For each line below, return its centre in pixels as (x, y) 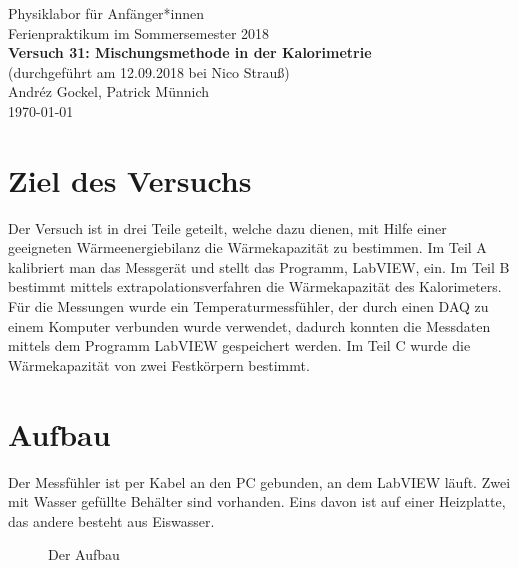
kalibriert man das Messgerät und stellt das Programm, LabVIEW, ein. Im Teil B (259, 266)
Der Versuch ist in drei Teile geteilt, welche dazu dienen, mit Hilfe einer (227, 227)
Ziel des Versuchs (130, 179)
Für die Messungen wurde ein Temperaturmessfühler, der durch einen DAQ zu (248, 306)
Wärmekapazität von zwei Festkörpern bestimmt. (159, 364)
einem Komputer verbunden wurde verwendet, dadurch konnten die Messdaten (249, 325)
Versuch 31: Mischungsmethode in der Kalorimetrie (190, 52)
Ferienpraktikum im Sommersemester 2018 (139, 32)
